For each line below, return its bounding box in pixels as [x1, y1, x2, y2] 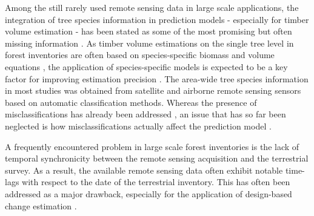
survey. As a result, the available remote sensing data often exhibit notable [5, 163, 283, 176]
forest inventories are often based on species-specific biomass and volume [5, 48, 275, 61]
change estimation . [5, 199, 77, 212]
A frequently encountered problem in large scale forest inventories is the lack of [5, 140, 299, 152]
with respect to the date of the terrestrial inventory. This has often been [22, 175, 290, 188]
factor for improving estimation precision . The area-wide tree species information [5, 72, 309, 85]
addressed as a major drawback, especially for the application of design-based [5, 187, 292, 200]
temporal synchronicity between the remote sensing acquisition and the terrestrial [5, 152, 309, 165]
